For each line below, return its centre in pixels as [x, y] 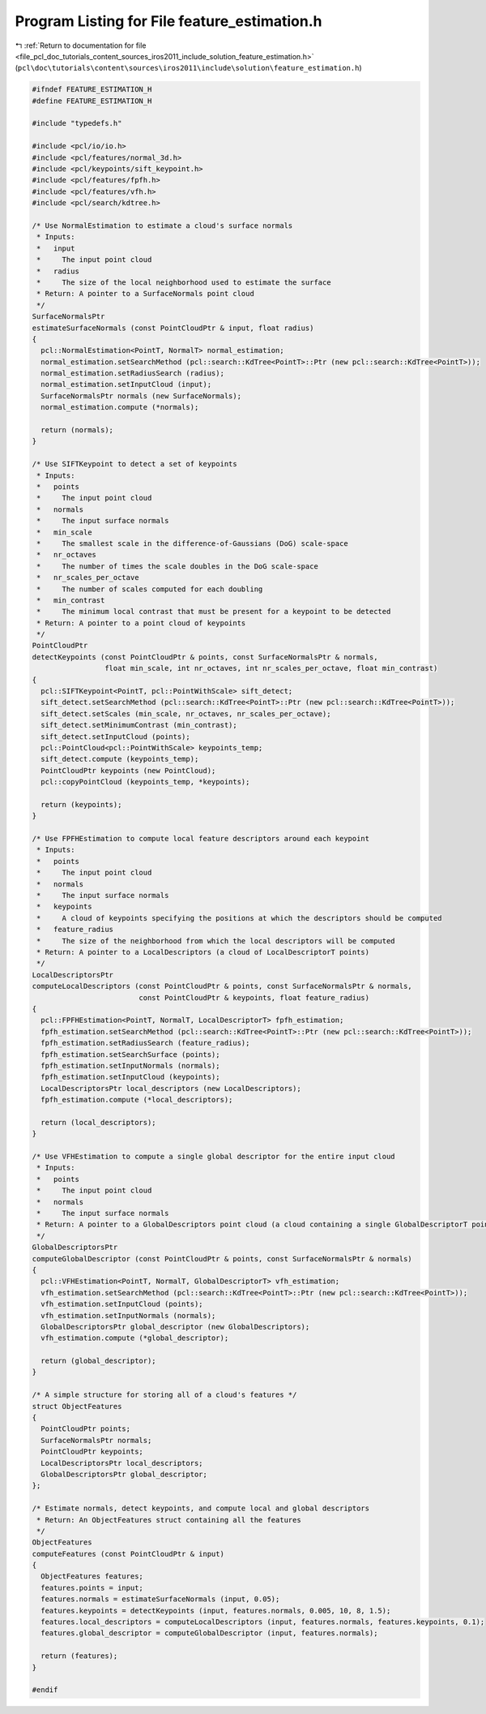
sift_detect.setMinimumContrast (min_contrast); [139, 725]
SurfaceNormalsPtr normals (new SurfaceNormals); [141, 396]
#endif [45, 1690]
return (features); [79, 1656]
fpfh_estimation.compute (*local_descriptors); [137, 1100]
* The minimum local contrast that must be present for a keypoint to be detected [214, 612]
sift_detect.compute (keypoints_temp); [120, 759]
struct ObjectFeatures [77, 1406]
